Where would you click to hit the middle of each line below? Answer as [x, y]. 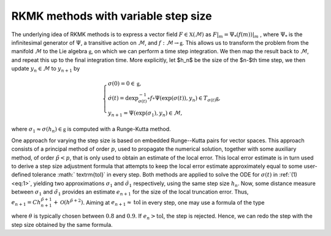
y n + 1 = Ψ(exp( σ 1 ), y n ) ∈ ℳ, [145, 113]
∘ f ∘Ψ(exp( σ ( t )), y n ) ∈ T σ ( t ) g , [184, 99]
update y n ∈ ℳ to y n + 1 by [46, 69]
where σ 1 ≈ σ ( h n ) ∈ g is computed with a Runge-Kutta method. [91, 130]
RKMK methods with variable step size [112, 16]
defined [21, 175]
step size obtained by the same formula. [62, 224]
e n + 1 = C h [26, 204]
